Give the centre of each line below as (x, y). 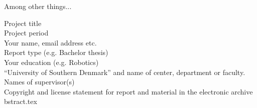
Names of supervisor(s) (39, 82)
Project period (26, 33)
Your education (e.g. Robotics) (51, 62)
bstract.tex (21, 101)
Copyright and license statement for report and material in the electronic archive (128, 91)
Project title (23, 23)
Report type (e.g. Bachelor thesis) (56, 52)
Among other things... (38, 6)
